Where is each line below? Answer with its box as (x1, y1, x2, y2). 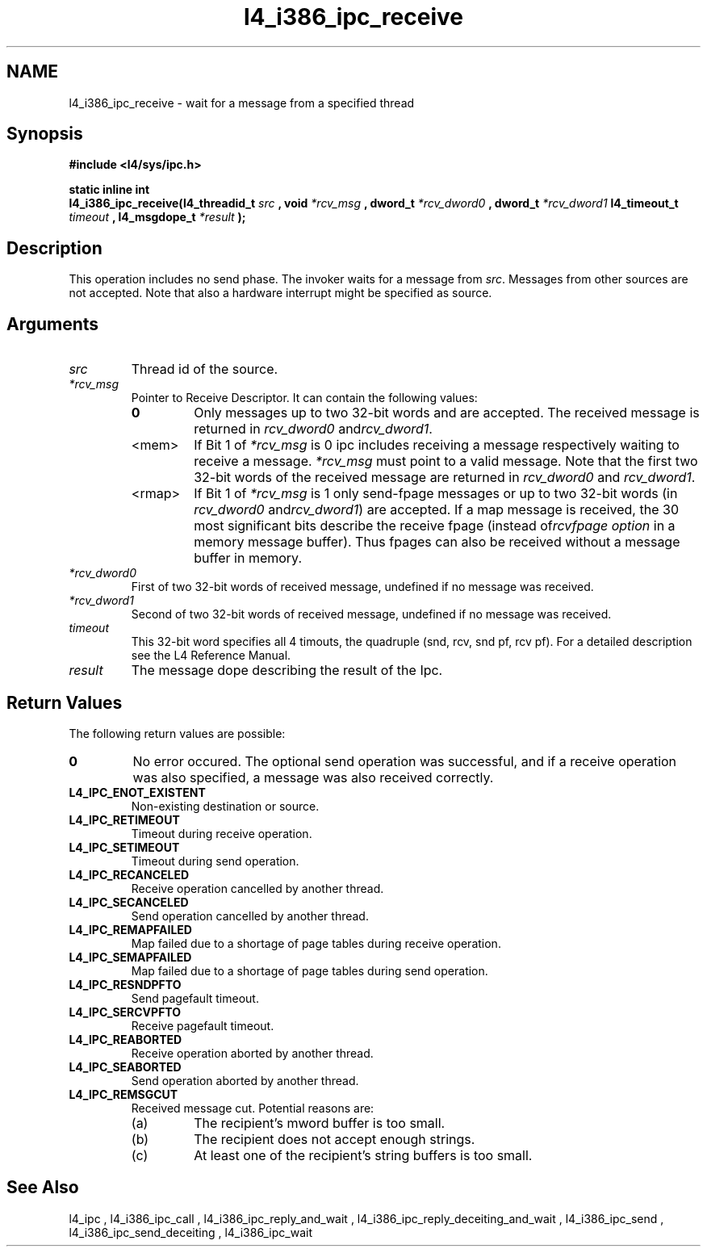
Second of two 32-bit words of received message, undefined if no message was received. (131, 607, 612, 622)
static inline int (69, 182, 150, 197)
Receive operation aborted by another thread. (131, 1046, 374, 1060)
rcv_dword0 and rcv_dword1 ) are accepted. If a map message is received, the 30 (194, 501, 679, 518)
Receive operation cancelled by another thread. (131, 881, 384, 895)
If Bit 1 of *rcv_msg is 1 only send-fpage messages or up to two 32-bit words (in (194, 485, 678, 502)
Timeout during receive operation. (131, 826, 312, 840)
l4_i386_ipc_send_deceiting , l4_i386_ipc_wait (69, 1225, 312, 1239)
